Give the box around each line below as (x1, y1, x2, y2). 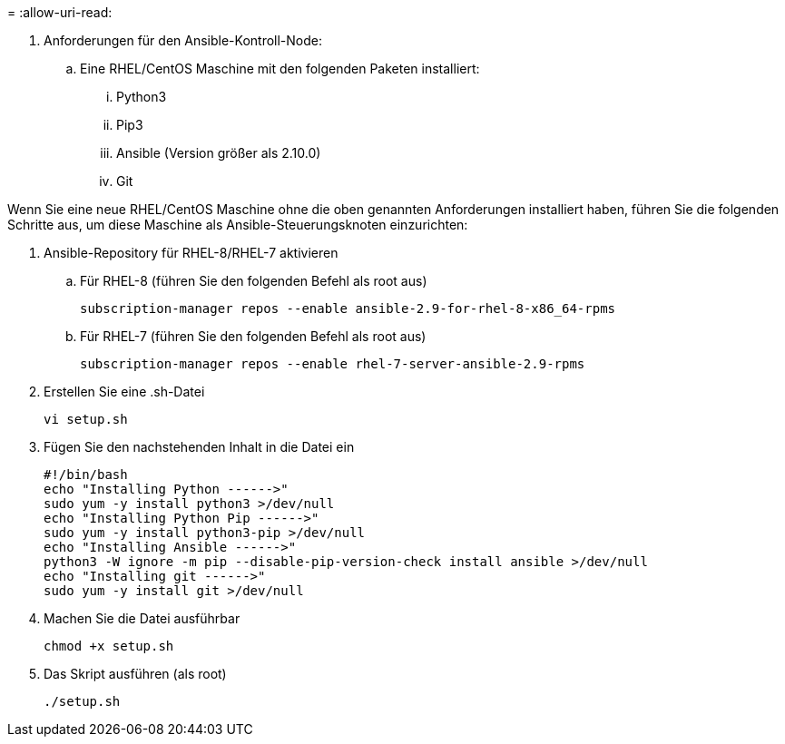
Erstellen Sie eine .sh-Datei (44, 384, 205, 399)
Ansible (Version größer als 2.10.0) (116, 145, 321, 161)
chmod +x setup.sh (44, 639, 174, 653)
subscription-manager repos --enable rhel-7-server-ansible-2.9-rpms (80, 357, 585, 371)
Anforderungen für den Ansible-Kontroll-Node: (44, 33, 322, 48)
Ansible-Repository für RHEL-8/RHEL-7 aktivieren (44, 245, 339, 260)
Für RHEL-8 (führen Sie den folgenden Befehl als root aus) (80, 273, 427, 289)
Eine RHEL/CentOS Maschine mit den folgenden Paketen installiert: (80, 61, 480, 76)
